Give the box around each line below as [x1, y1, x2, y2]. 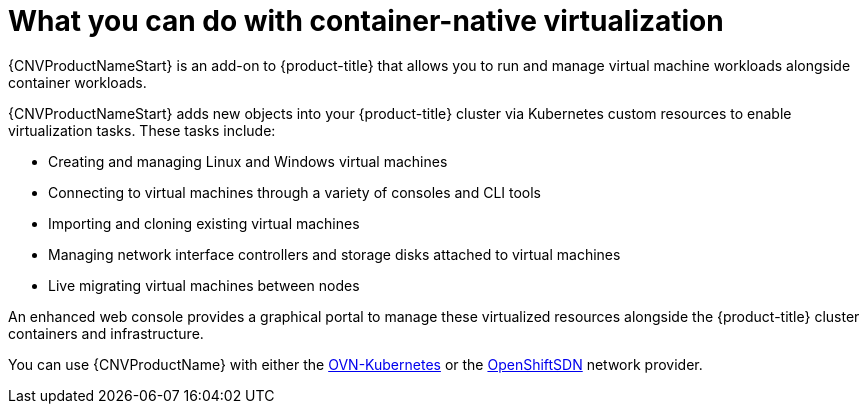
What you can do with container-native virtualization [8, 4, 724, 38]
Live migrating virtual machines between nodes [48, 276, 360, 294]
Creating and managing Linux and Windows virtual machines [48, 152, 448, 170]
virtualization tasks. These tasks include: [8, 121, 276, 139]
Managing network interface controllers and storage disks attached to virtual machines [48, 245, 621, 263]
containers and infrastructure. [8, 324, 204, 342]
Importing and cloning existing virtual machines [48, 214, 360, 232]
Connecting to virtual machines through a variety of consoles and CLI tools [48, 183, 542, 201]
